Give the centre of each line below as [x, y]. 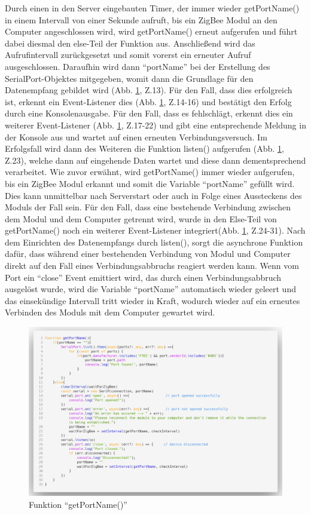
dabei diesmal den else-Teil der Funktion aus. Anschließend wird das [130, 43]
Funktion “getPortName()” [78, 504]
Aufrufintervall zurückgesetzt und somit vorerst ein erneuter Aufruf [128, 55]
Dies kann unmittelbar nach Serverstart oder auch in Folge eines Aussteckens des [153, 195]
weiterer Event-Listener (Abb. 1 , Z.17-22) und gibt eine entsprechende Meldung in [155, 125]
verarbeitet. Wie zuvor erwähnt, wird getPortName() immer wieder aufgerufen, [150, 172]
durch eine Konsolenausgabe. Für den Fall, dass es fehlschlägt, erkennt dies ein [149, 113]
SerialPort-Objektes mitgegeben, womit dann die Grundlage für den [129, 78]
